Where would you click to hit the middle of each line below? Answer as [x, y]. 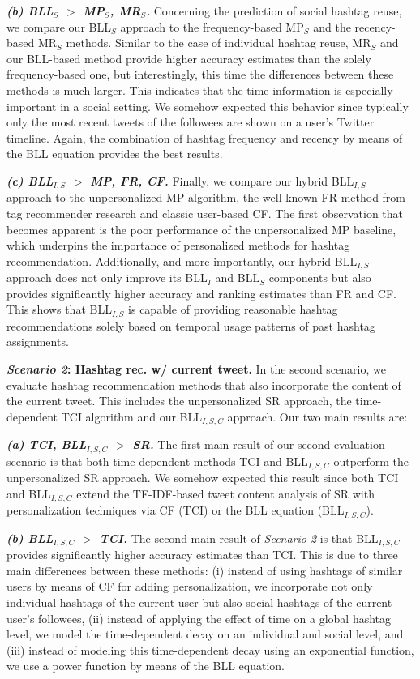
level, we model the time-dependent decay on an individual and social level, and [205, 634]
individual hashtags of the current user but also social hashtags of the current [199, 602]
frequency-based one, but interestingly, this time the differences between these [200, 74]
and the [332, 26]
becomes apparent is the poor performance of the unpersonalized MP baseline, [201, 229]
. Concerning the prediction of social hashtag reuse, [274, 11]
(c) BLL [30, 180]
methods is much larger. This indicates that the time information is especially [200, 90]
